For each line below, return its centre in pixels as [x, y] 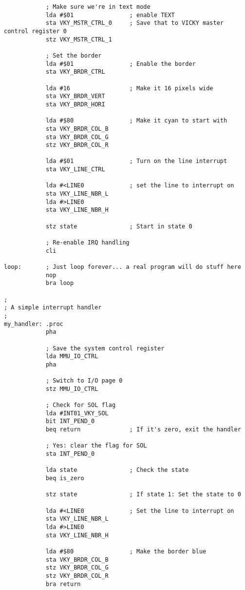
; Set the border [74, 55]
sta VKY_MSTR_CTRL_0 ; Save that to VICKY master [135, 23]
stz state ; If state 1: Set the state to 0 [143, 495]
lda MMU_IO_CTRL [72, 356]
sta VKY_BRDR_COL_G [77, 137]
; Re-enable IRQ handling [87, 243]
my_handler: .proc [34, 324]
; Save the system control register [105, 348]
